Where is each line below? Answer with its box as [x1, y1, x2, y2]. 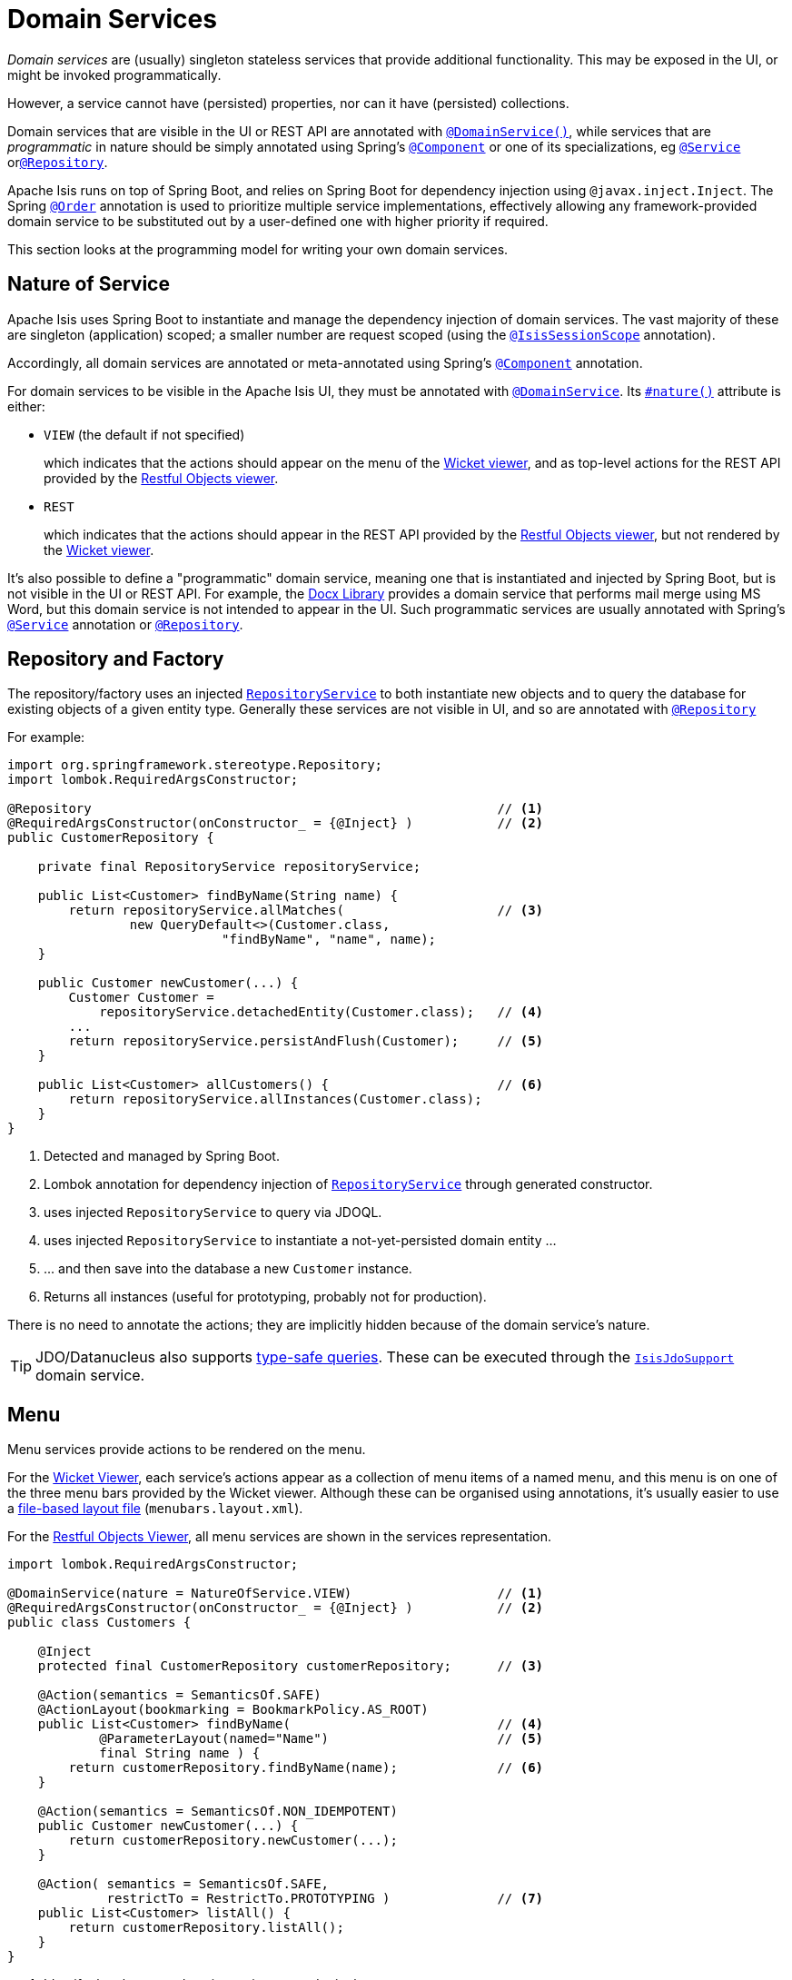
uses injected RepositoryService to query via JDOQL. [44, 1204, 382, 1221]
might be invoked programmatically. [7, 66, 222, 83]
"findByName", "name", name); [222, 932, 437, 947]
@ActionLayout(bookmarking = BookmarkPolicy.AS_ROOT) [37, 1702, 429, 1718]
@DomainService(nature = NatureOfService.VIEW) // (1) [7, 1586, 544, 1601]
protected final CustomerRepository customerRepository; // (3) [37, 1658, 544, 1674]
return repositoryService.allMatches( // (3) [68, 903, 544, 918]
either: [7, 398, 45, 414]
